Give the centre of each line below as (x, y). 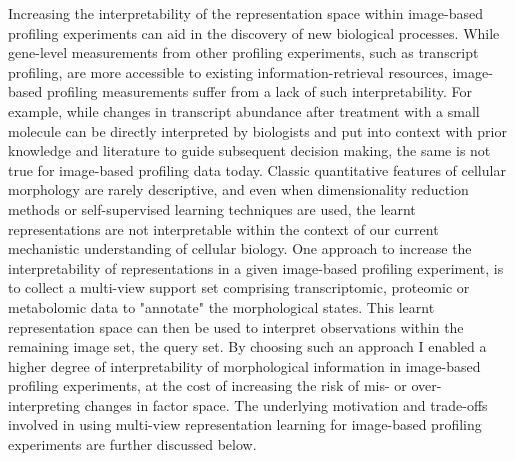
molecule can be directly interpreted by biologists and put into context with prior (257, 130)
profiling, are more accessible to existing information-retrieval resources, (228, 71)
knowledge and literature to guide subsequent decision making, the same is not (249, 150)
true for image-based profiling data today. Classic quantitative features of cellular (257, 169)
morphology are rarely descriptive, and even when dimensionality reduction (238, 189)
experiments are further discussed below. (132, 444)
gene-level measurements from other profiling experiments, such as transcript (243, 52)
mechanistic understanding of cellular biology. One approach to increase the (240, 248)
